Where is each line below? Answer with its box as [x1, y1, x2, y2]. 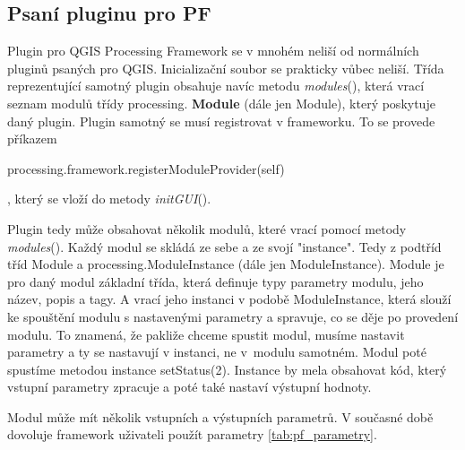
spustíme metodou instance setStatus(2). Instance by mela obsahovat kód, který [7, 359, 447, 378]
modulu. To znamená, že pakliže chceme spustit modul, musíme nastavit [7, 325, 405, 343]
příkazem [7, 129, 57, 148]
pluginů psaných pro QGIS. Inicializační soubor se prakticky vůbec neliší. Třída [7, 58, 444, 77]
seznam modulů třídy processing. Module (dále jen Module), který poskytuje [7, 93, 435, 112]
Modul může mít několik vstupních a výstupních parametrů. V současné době [7, 407, 434, 426]
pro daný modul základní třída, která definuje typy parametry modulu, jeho [7, 272, 424, 290]
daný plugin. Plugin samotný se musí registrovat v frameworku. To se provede [7, 111, 435, 130]
